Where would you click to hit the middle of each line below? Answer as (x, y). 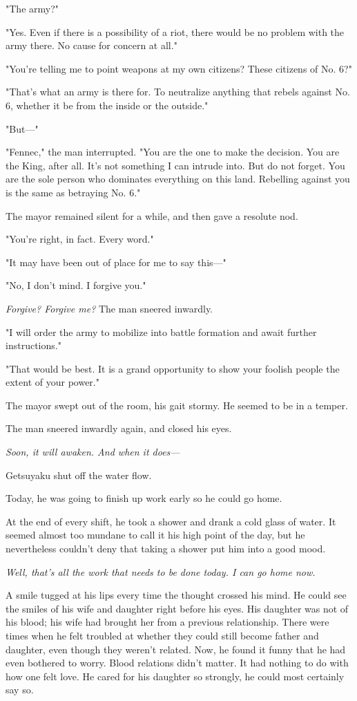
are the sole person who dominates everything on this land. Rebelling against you (178, 179)
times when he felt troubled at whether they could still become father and (162, 635)
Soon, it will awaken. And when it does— (93, 452)
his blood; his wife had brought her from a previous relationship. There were (167, 622)
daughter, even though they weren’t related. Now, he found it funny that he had (176, 649)
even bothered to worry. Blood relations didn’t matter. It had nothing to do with (177, 663)
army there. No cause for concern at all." (91, 45)
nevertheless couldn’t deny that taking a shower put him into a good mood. (166, 549)
